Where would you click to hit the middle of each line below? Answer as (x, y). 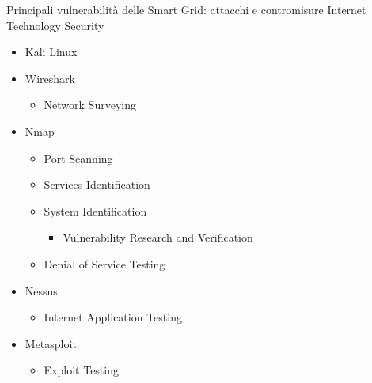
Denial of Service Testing (104, 263)
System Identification (95, 210)
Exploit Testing (81, 370)
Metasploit (51, 343)
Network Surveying (90, 105)
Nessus (41, 290)
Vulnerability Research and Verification (158, 237)
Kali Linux (51, 52)
